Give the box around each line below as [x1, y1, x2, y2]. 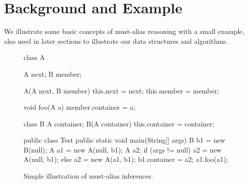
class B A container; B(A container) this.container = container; [24, 118, 215, 128]
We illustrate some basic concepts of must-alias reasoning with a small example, [4, 26, 245, 36]
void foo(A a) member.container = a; [24, 102, 136, 112]
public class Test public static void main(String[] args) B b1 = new [24, 135, 225, 145]
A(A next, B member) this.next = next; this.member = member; [24, 85, 219, 95]
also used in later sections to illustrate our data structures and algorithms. [4, 35, 228, 46]
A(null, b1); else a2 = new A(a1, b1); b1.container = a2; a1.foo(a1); [24, 154, 228, 164]
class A [24, 52, 45, 62]
